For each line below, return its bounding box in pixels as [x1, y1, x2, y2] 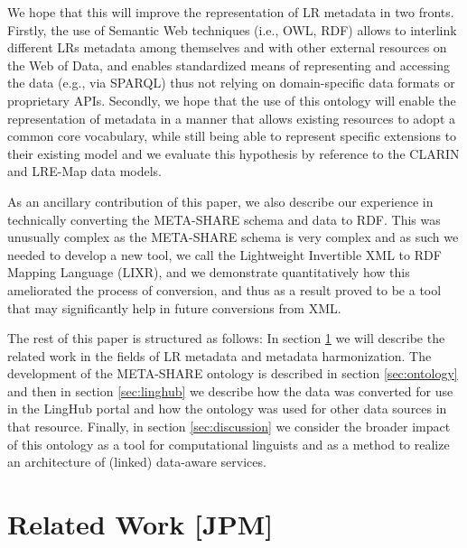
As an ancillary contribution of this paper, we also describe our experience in [7, 191, 434, 210]
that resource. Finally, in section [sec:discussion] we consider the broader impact [7, 417, 451, 436]
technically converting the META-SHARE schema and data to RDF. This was [7, 209, 441, 228]
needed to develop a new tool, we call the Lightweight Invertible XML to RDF [7, 245, 442, 264]
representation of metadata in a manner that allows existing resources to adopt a [7, 108, 456, 127]
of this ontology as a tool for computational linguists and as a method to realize [7, 434, 450, 453]
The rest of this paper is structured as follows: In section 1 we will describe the [7, 329, 445, 348]
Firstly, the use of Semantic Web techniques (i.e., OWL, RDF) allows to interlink [7, 20, 457, 39]
